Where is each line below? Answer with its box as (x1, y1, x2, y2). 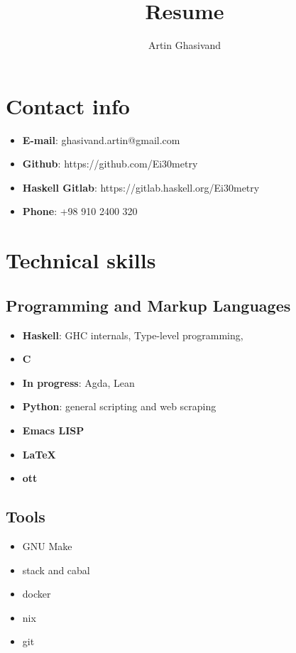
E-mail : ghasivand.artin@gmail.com (22, 132, 180, 147)
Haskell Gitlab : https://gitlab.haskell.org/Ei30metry (22, 180, 260, 194)
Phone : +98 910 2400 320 (22, 204, 138, 219)
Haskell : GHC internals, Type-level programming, (22, 327, 243, 342)
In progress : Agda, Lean (22, 375, 135, 390)
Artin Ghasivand (148, 38, 221, 53)
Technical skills (6, 246, 156, 275)
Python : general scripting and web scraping (22, 399, 216, 414)
